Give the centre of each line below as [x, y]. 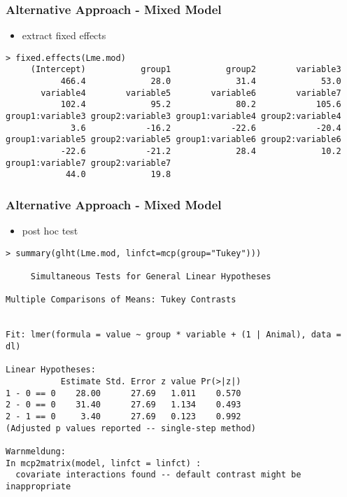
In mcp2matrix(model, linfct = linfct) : [104, 463]
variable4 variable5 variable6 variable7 [191, 93]
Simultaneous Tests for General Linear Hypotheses [151, 277]
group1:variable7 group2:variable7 [88, 163]
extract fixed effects [64, 35]
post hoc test [50, 231]
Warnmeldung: [36, 451]
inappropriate [38, 486]
